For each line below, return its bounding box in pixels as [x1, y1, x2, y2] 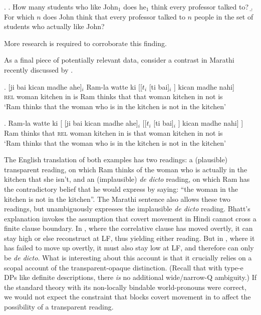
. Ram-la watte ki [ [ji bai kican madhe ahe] [4, 118, 138, 128]
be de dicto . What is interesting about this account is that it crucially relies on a [4, 252, 252, 263]
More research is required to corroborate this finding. [4, 38, 167, 48]
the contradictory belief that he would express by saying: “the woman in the [4, 183, 238, 194]
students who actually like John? [4, 21, 105, 32]
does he [123, 2, 146, 12]
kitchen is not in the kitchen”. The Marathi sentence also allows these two [4, 193, 230, 204]
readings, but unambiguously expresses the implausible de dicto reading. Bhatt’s [4, 203, 250, 214]
